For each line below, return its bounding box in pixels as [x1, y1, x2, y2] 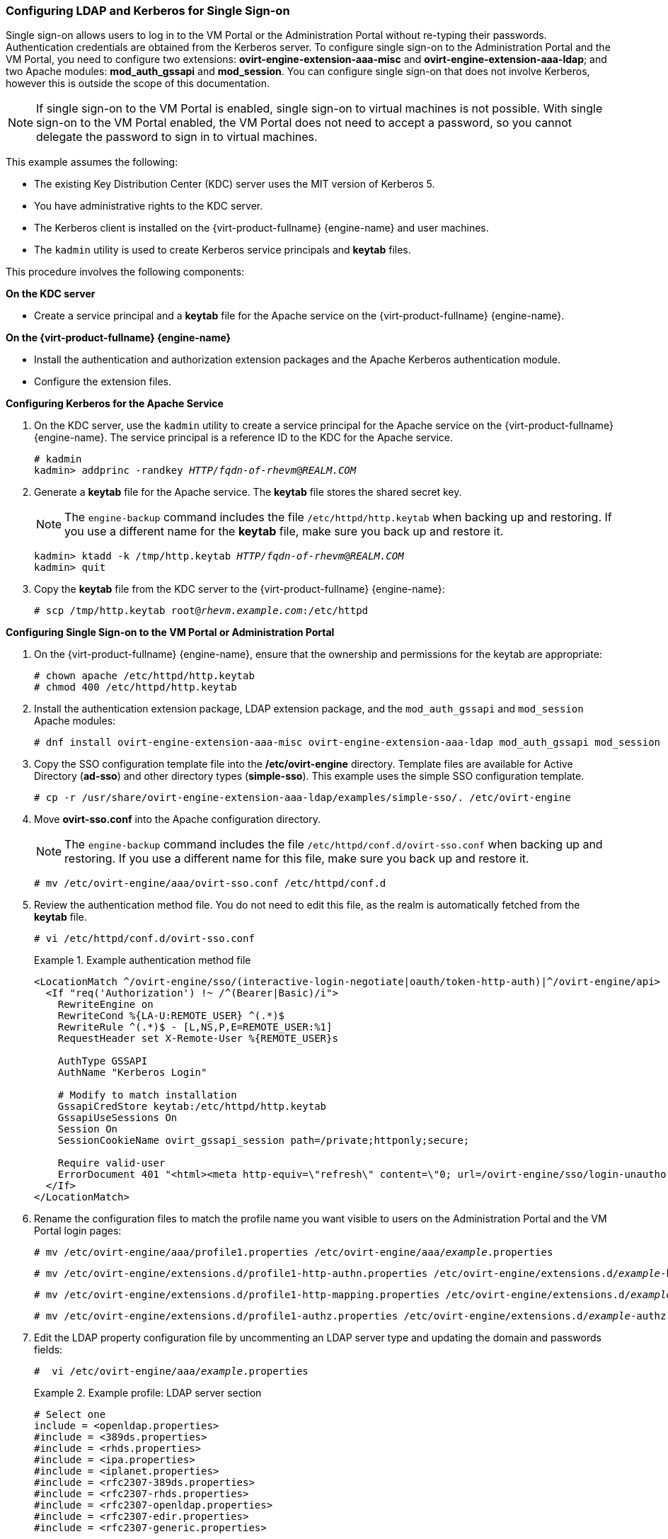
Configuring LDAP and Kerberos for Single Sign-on [6, 4, 290, 18]
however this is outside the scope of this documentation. [6, 77, 270, 90]
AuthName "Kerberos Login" [57, 1067, 207, 1079]
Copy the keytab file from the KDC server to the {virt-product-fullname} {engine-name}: [34, 583, 445, 596]
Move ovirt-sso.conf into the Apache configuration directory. [34, 813, 321, 826]
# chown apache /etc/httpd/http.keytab [34, 670, 255, 682]
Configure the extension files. [34, 375, 171, 388]
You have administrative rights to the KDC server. [34, 200, 263, 212]
